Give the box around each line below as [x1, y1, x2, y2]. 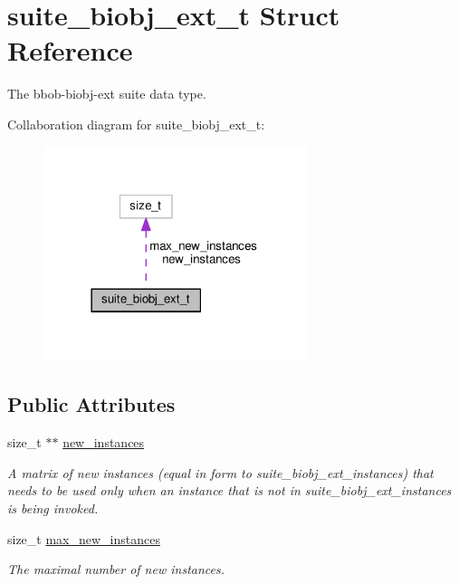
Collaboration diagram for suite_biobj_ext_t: [7, 114, 265, 133]
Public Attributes [7, 390, 176, 418]
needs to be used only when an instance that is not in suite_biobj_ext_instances [7, 481, 452, 500]
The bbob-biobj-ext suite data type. [7, 84, 206, 103]
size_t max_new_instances [7, 529, 160, 548]
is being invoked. [7, 499, 99, 518]
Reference [7, 32, 133, 69]
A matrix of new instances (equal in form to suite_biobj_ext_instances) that [7, 463, 434, 482]
